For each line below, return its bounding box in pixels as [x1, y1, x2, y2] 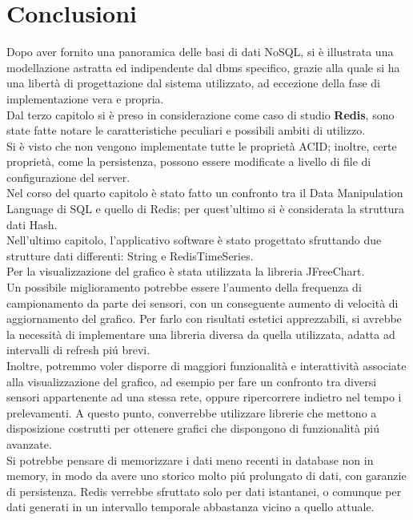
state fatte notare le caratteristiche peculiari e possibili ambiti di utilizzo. [6, 122, 366, 139]
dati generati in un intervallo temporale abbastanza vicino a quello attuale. [6, 498, 375, 515]
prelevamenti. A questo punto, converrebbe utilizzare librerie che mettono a [6, 404, 377, 421]
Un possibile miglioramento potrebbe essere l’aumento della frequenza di [6, 279, 362, 296]
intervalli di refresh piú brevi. [6, 341, 150, 358]
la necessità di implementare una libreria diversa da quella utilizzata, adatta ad [6, 325, 395, 342]
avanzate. [6, 435, 52, 452]
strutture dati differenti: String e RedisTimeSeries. [6, 247, 254, 264]
